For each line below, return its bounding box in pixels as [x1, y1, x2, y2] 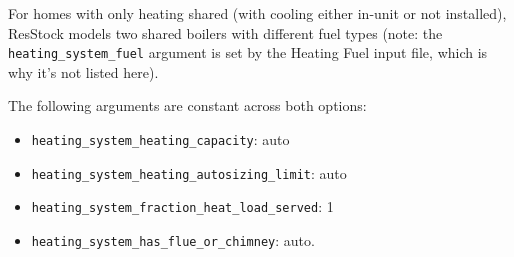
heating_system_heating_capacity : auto [31, 129, 290, 150]
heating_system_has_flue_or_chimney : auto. [31, 230, 315, 250]
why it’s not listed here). [8, 61, 159, 82]
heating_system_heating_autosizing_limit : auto [31, 162, 347, 183]
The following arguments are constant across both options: [8, 95, 367, 116]
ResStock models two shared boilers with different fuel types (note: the [8, 22, 443, 43]
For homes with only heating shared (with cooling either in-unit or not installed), [8, 3, 507, 23]
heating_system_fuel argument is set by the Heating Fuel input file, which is [8, 42, 488, 63]
